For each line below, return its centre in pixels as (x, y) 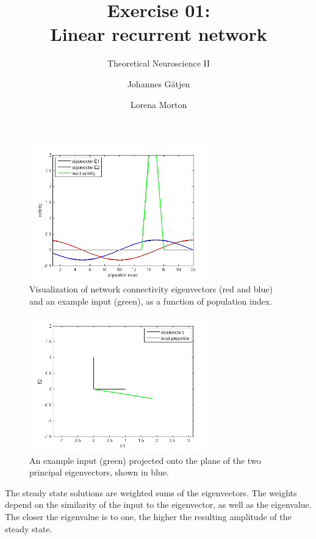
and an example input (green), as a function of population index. (151, 301)
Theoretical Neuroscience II (159, 63)
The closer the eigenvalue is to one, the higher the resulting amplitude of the (148, 517)
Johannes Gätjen (159, 83)
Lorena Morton (159, 104)
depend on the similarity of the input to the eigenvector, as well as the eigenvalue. (158, 505)
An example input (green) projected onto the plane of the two (145, 460)
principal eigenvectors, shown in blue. (99, 472)
